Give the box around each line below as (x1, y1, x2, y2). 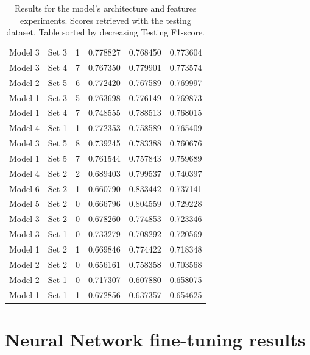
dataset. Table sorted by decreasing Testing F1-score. (6, 26, 205, 38)
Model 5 (9, 197, 40, 210)
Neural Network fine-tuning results (5, 326, 306, 351)
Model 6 (9, 182, 40, 195)
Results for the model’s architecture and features (15, 2, 197, 14)
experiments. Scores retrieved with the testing (19, 13, 191, 26)
